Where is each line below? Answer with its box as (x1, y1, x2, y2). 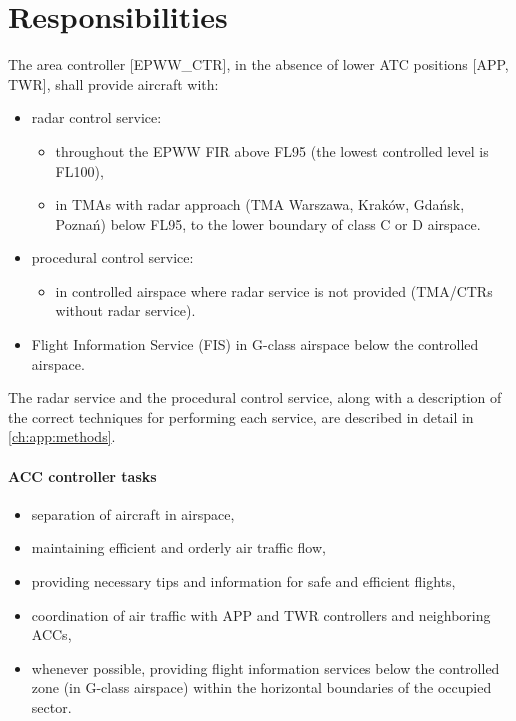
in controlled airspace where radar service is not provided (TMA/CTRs (55, 280, 493, 301)
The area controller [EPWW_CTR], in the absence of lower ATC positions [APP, (8, 54, 509, 75)
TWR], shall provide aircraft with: (8, 73, 219, 94)
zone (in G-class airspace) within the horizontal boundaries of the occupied (31, 677, 492, 698)
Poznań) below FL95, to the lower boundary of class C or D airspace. (55, 213, 481, 234)
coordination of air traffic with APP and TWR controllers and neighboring (31, 604, 491, 625)
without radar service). (55, 300, 196, 321)
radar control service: (31, 107, 162, 128)
